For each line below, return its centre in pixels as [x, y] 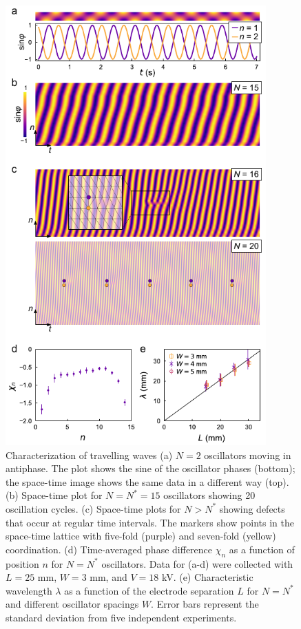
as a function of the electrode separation [149, 590]
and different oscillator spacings [72, 604]
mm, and [108, 577]
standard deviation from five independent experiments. [121, 617]
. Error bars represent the [205, 604]
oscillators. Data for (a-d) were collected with [197, 563]
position [22, 563]
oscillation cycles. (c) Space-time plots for [93, 508]
